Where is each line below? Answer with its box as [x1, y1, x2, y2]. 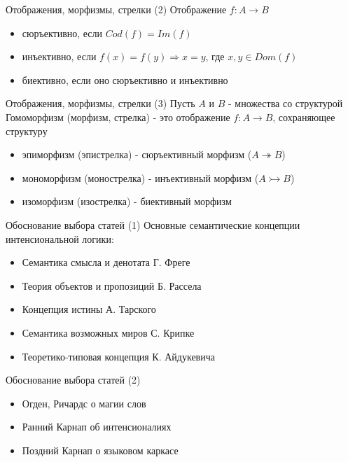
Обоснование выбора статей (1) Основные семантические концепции [6, 217, 300, 232]
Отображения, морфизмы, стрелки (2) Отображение [6, 2, 227, 16]
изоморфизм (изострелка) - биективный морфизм [22, 194, 232, 209]
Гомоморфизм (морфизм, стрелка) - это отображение [6, 109, 230, 124]
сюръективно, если [22, 25, 103, 40]
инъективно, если [22, 49, 97, 64]
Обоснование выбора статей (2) [6, 372, 141, 387]
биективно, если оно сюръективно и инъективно [22, 72, 228, 87]
